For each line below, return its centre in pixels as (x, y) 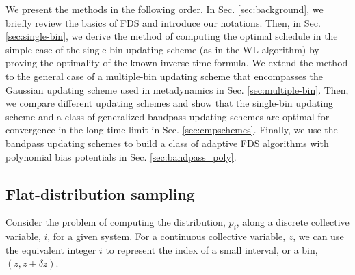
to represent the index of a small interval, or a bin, (212, 249)
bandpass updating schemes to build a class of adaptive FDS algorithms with (167, 143)
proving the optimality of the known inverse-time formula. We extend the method (177, 63)
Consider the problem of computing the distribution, (116, 222)
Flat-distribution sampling (100, 193)
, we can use (318, 236)
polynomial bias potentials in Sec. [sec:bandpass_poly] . (121, 156)
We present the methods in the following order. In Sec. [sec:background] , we (165, 9)
